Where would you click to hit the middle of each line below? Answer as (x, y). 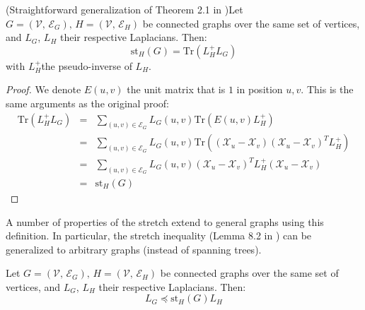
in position (260, 89)
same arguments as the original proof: (87, 103)
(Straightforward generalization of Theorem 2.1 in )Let (124, 9)
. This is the (327, 89)
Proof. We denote (44, 89)
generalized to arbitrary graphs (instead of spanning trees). (134, 249)
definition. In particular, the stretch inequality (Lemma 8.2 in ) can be (159, 236)
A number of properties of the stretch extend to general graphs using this (165, 221)
